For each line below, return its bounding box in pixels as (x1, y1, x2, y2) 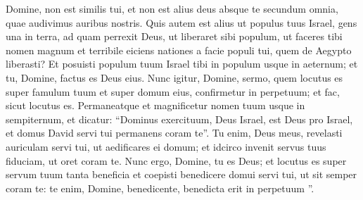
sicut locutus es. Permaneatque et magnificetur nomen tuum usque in (6, 98, 305, 113)
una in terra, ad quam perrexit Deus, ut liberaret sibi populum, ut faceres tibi (6, 29, 343, 44)
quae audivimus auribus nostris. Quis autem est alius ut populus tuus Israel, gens (6, 15, 357, 30)
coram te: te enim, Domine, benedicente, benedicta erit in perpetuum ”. (6, 180, 314, 195)
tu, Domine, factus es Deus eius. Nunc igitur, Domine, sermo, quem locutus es (6, 70, 343, 85)
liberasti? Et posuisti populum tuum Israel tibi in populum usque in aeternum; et (6, 56, 358, 71)
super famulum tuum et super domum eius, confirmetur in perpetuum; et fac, (6, 84, 340, 99)
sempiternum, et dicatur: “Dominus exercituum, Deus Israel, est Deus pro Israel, (6, 111, 353, 126)
